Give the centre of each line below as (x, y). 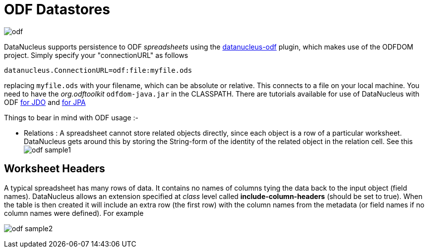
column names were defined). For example (74, 213)
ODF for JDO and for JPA (45, 102)
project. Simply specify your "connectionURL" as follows (96, 55)
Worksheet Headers (55, 169)
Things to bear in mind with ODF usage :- (71, 117)
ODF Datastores (57, 9)
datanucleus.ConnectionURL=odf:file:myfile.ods (98, 70)
